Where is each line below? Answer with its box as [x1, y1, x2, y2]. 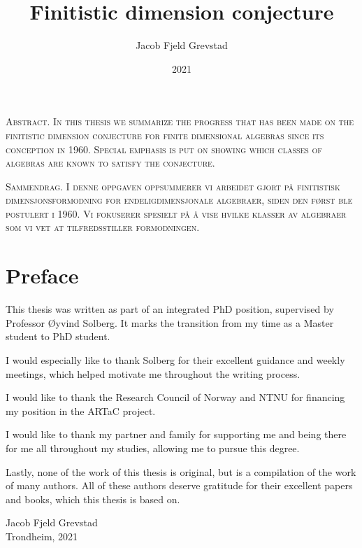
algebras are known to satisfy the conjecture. [6, 155, 215, 170]
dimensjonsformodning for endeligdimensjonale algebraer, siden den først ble [6, 192, 353, 207]
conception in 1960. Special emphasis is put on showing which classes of [6, 141, 322, 156]
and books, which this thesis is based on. [6, 491, 180, 506]
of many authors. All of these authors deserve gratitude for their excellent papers [6, 478, 353, 493]
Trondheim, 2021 [6, 528, 78, 543]
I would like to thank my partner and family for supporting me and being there [6, 427, 347, 442]
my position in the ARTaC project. [6, 403, 156, 418]
